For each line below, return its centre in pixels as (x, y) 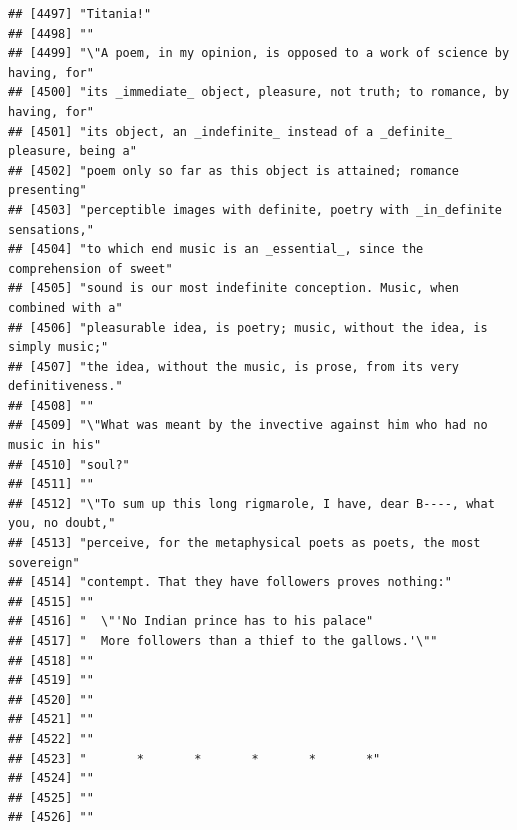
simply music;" (58, 347)
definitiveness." (65, 386)
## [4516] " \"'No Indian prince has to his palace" (191, 621)
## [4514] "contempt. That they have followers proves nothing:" (230, 582)
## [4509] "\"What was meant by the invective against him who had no (248, 425)
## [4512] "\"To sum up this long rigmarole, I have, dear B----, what (251, 503)
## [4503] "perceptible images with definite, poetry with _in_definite (255, 209)
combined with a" (65, 307)
